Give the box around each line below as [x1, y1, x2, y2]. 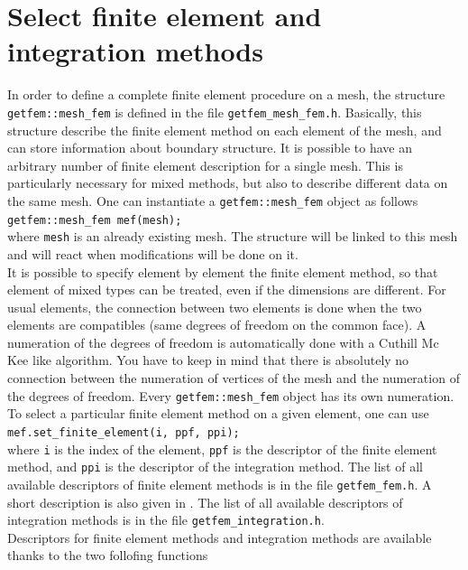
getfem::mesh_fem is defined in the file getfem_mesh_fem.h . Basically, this [7, 102, 422, 121]
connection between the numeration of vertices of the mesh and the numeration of [7, 369, 460, 388]
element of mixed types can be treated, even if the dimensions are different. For [7, 280, 446, 299]
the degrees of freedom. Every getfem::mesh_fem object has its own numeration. [7, 386, 454, 405]
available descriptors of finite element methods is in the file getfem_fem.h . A [7, 474, 432, 493]
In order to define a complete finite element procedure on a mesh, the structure [7, 85, 445, 104]
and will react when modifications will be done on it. [7, 244, 298, 263]
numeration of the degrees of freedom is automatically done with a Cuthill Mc [7, 332, 439, 351]
